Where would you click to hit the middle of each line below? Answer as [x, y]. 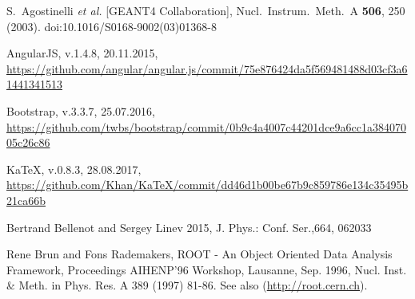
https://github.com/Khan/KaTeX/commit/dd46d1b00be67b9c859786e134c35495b [207, 185]
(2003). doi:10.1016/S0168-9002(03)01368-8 [112, 26]
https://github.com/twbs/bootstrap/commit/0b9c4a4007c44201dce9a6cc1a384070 [206, 126]
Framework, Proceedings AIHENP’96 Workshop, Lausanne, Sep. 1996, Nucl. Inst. [207, 269]
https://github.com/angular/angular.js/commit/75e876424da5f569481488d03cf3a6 [207, 68]
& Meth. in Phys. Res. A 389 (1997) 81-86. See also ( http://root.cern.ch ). [187, 285]
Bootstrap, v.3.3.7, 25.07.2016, [81, 110]
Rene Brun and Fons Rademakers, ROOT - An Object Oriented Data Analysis [200, 254]
